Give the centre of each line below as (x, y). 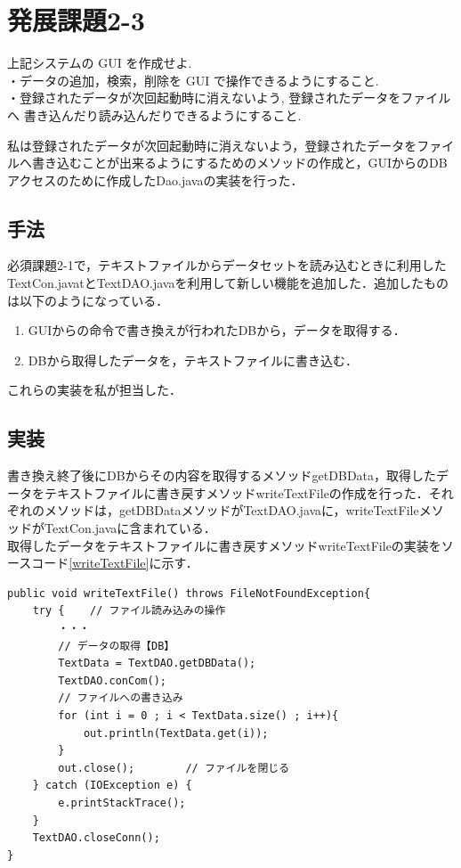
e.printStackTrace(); (122, 802)
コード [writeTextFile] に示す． (115, 563)
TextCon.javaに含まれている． (130, 528)
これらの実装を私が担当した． (94, 390)
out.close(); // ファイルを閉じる (174, 768)
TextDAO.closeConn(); (96, 838)
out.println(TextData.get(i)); (176, 733)
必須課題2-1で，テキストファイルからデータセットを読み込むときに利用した (227, 265)
